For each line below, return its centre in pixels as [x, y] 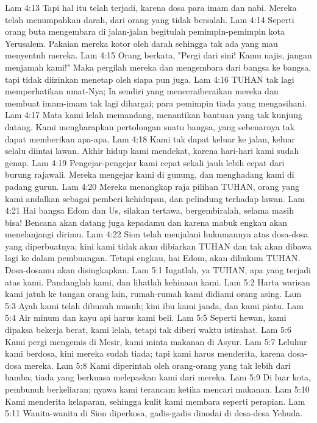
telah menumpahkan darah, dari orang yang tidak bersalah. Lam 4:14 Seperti [150, 19]
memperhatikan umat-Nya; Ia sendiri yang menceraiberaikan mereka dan [142, 91]
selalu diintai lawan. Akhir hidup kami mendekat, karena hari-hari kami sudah [152, 151]
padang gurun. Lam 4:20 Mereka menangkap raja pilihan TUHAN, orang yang [152, 186]
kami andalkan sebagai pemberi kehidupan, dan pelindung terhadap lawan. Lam [155, 198]
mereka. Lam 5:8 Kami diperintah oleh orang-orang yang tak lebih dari [157, 365]
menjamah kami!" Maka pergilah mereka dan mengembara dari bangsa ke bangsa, [158, 67]
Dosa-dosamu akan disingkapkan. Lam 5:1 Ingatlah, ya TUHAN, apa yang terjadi [158, 270]
